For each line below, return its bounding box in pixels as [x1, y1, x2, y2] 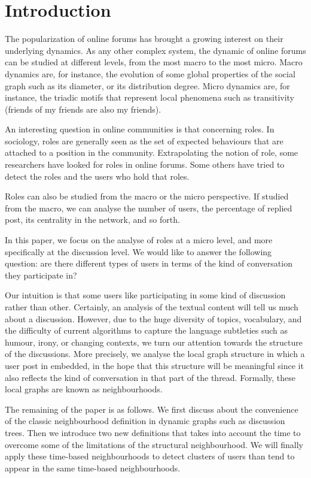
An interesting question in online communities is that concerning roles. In [5, 123, 275, 135]
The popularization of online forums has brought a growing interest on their [5, 32, 283, 45]
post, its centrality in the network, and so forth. [5, 213, 180, 226]
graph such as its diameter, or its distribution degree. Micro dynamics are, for [5, 79, 290, 92]
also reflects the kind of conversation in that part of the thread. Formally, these [5, 371, 296, 383]
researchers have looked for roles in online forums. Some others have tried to [5, 158, 285, 171]
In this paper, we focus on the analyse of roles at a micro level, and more [5, 234, 273, 246]
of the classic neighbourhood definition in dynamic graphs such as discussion [5, 415, 285, 427]
